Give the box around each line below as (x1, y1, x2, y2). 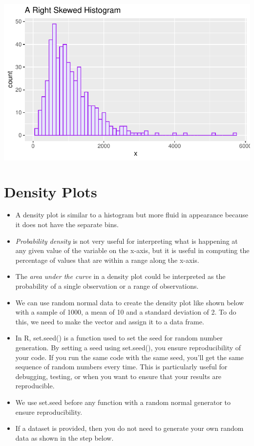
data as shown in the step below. (15, 432, 114, 443)
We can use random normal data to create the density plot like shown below (15, 297, 244, 307)
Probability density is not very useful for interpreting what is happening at (15, 235, 238, 246)
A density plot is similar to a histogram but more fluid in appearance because (15, 210, 248, 220)
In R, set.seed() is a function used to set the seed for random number (15, 333, 223, 343)
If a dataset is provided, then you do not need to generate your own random (15, 423, 244, 433)
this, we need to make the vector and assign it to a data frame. (15, 316, 204, 326)
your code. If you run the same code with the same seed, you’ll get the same (15, 352, 244, 362)
